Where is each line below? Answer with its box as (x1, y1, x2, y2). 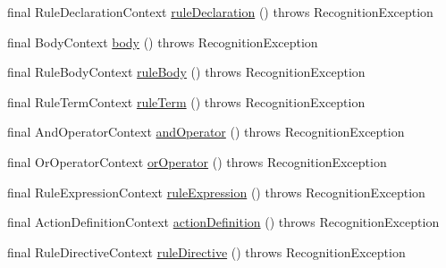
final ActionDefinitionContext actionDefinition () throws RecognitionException (7, 213, 440, 231)
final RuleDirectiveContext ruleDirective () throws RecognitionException (7, 242, 406, 261)
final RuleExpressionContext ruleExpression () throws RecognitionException (7, 182, 425, 201)
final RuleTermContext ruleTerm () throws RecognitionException (7, 92, 366, 111)
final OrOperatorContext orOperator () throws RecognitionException (7, 152, 387, 171)
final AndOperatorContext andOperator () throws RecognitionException (7, 122, 405, 141)
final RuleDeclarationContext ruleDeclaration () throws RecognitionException (7, 3, 433, 21)
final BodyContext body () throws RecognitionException (7, 32, 318, 51)
